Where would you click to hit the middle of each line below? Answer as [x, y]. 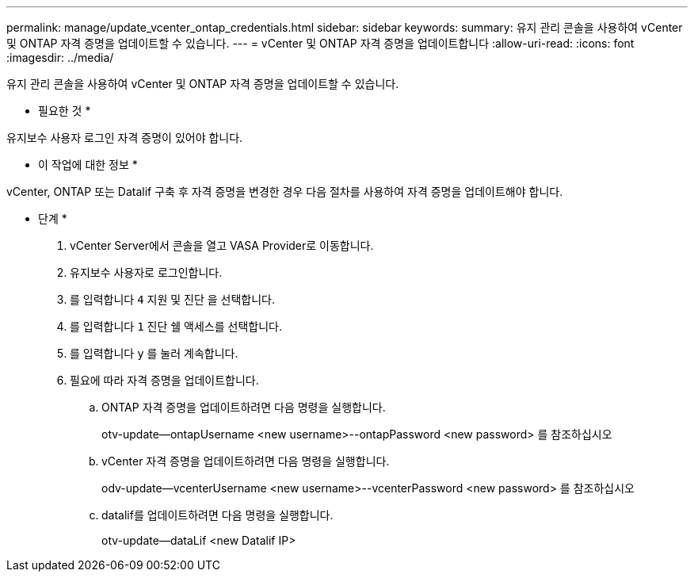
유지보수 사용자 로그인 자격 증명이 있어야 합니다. [125, 138]
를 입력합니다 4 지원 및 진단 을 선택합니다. [172, 299]
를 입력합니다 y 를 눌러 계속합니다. [154, 353]
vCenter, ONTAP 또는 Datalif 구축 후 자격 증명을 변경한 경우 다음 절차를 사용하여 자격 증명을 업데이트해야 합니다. [285, 191]
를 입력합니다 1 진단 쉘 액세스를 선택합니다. [176, 326]
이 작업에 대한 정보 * [88, 165]
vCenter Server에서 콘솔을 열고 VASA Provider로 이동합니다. [222, 245]
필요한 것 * [65, 111]
